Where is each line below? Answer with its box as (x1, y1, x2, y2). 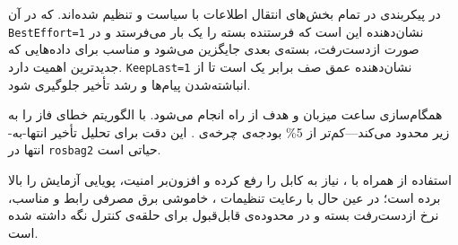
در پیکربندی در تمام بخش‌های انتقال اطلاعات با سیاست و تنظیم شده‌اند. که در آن (8, 4, 441, 22)
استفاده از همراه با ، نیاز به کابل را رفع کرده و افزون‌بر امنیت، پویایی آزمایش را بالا (8, 170, 452, 188)
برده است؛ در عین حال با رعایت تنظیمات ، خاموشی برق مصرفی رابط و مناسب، (8, 188, 441, 206)
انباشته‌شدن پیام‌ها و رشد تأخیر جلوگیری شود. (8, 74, 251, 93)
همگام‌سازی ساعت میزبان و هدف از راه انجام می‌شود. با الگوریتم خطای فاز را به (8, 105, 443, 124)
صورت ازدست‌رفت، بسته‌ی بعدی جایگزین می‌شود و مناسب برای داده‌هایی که (8, 39, 419, 58)
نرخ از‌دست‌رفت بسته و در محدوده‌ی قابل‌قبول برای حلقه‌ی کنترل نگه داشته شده (8, 206, 439, 224)
